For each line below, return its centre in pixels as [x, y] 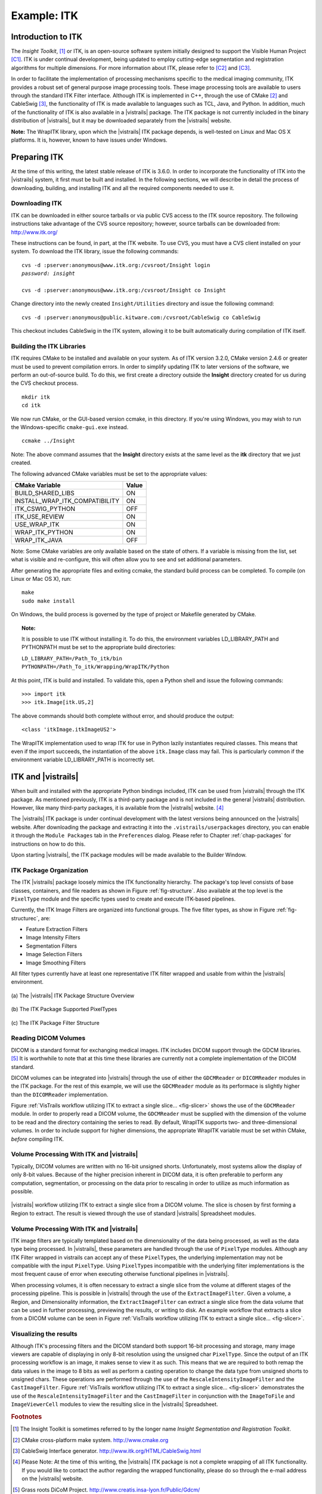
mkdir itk [36, 397]
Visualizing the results [44, 1334]
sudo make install [49, 601]
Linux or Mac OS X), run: [41, 579]
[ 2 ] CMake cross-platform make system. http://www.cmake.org [91, 1440]
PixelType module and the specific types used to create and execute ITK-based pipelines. [123, 899]
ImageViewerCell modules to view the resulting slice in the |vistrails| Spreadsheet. [114, 1404]
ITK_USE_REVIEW [40, 516]
